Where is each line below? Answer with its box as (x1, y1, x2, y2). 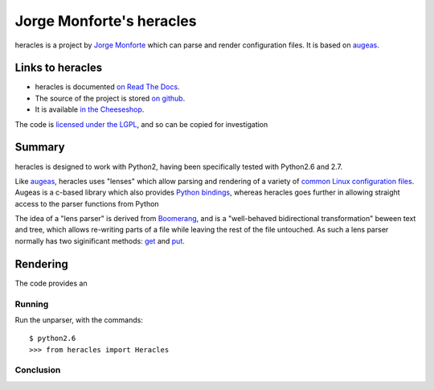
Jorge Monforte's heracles (14, 12, 197, 30)
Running (14, 298, 49, 310)
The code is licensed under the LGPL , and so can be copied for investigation (14, 119, 268, 129)
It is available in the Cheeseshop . (35, 105, 145, 114)
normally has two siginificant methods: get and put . (14, 236, 185, 245)
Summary (14, 141, 65, 154)
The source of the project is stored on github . (35, 93, 186, 103)
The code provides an (14, 278, 88, 288)
